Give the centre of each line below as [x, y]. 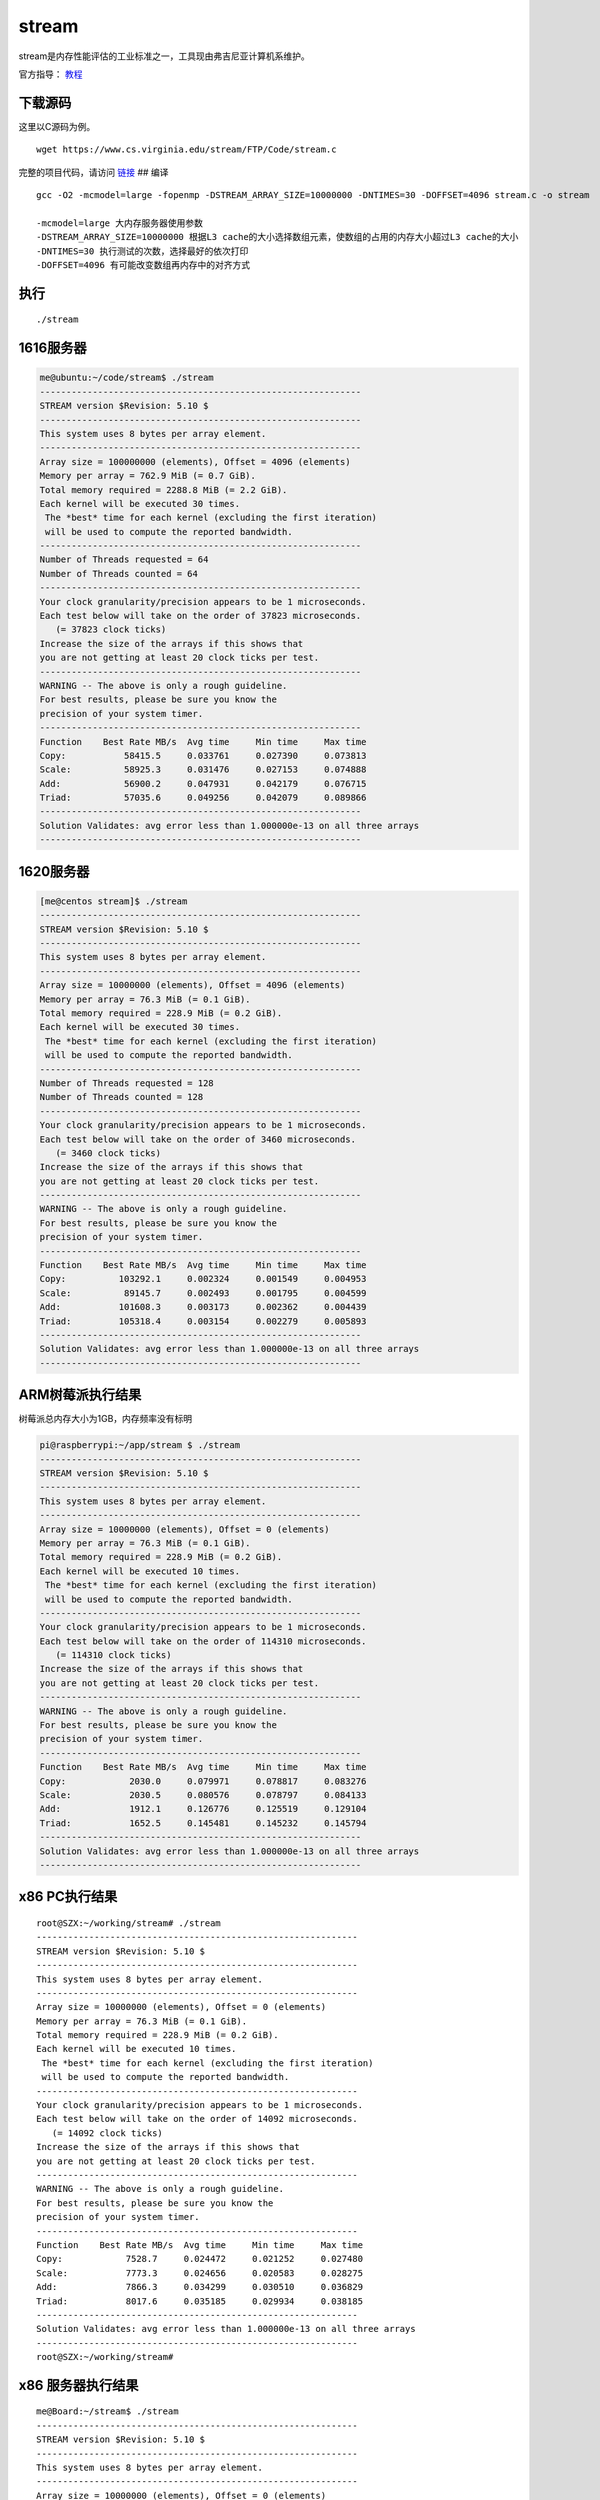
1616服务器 [52, 348]
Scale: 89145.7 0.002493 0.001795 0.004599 [203, 1293]
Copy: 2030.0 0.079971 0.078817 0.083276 [203, 1781]
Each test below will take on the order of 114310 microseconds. [203, 1641]
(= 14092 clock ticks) [107, 2133]
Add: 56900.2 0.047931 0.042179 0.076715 [203, 783]
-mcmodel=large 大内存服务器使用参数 [120, 223]
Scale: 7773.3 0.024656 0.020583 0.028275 [200, 2273]
